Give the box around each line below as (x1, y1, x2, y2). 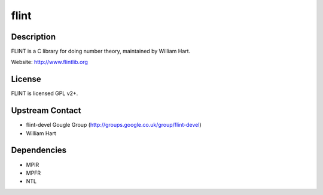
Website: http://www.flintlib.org (11, 59, 88, 66)
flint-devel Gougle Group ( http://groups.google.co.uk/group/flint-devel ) (26, 121, 202, 129)
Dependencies (11, 145, 67, 156)
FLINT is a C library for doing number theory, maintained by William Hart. (11, 48, 191, 55)
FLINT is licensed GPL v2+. (11, 90, 78, 97)
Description (11, 32, 56, 42)
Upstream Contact (11, 105, 81, 116)
